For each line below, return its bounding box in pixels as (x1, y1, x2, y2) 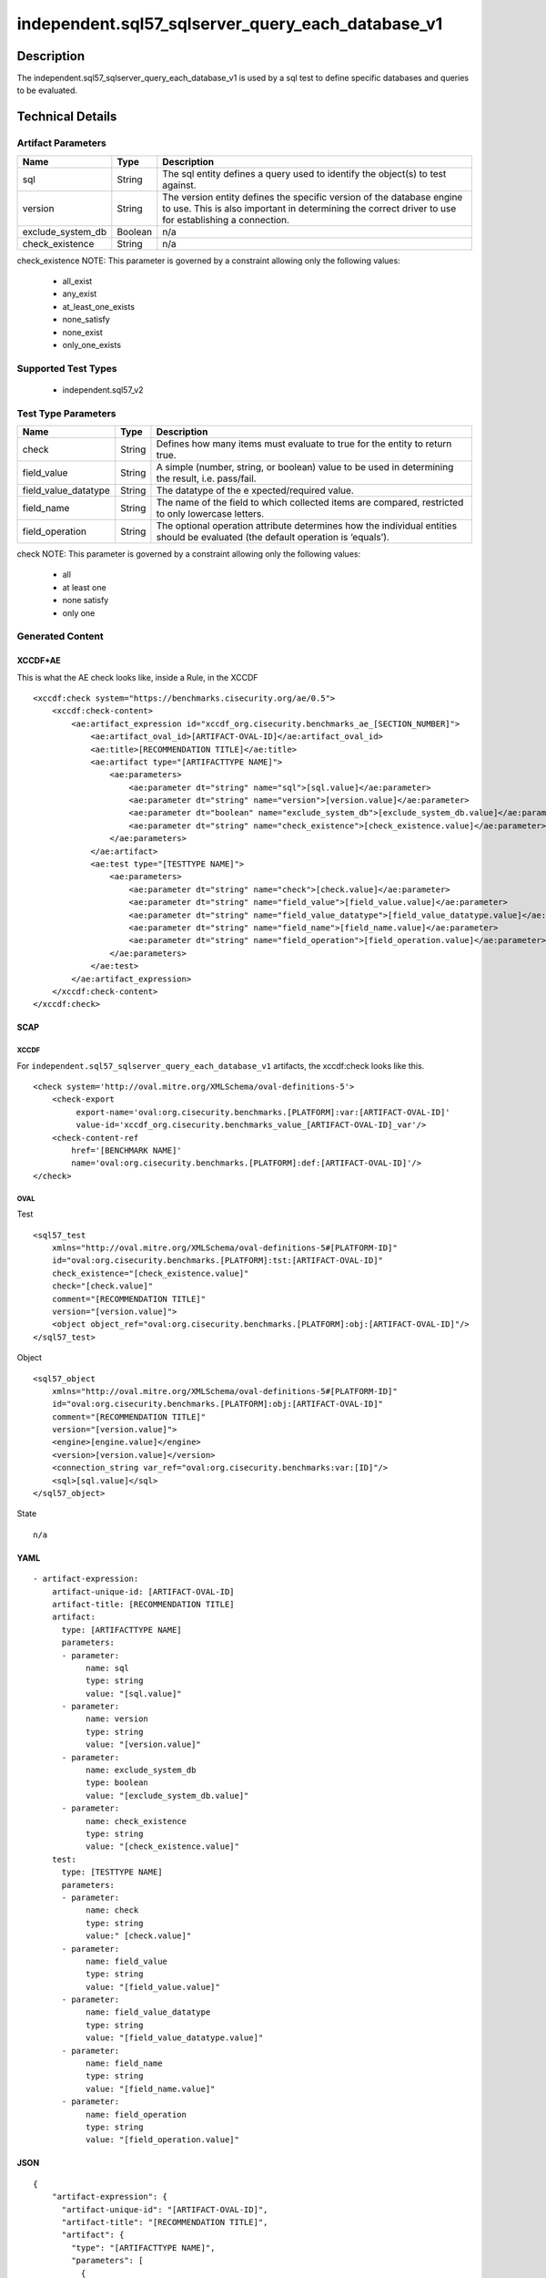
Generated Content (16, 630, 104, 642)
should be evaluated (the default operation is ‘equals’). (156, 531, 390, 544)
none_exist (62, 326, 104, 337)
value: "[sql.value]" (85, 1688, 182, 1698)
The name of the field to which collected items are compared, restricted (156, 497, 464, 509)
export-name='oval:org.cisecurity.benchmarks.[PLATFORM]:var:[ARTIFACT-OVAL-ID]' (76, 1107, 450, 1117)
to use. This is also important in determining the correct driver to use (162, 201, 457, 214)
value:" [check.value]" (85, 1931, 192, 1941)
